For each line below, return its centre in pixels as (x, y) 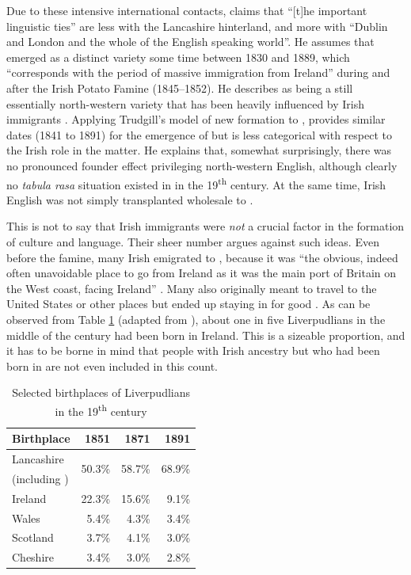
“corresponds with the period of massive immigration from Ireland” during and (198, 72)
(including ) (40, 478)
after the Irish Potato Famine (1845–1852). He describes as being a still (180, 88)
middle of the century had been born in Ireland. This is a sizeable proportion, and (206, 335)
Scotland (33, 537)
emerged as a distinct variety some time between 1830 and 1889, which (178, 57)
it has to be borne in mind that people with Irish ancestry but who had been (193, 350)
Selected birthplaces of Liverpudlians (101, 392)
